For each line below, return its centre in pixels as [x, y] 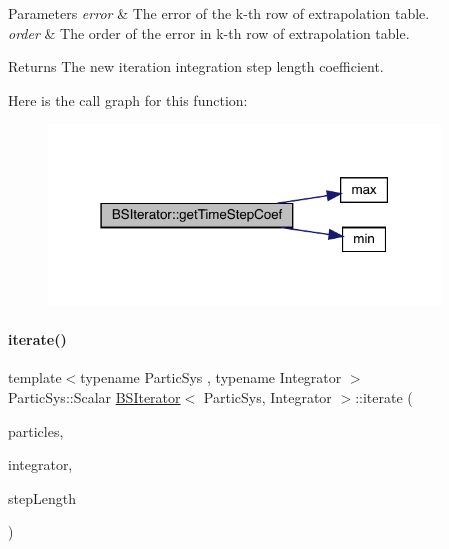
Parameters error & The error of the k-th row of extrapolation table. [219, 13]
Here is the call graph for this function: [128, 99]
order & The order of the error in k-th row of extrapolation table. [209, 32]
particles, [36, 430]
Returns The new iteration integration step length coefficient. [196, 66]
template [35, 377]
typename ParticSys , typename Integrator [211, 377]
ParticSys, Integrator [267, 396]
